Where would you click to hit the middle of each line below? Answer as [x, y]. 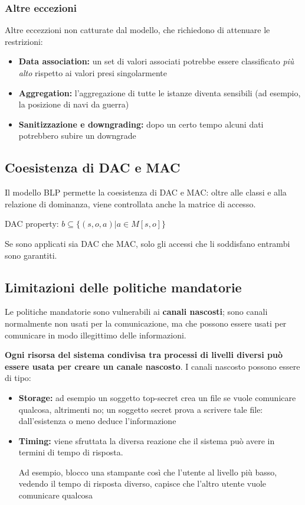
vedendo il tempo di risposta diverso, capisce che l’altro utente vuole [142, 483]
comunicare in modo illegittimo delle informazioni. [96, 335]
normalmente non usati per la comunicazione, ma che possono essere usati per [146, 323]
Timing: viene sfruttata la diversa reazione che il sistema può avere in [147, 440]
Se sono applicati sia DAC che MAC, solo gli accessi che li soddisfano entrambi [147, 243]
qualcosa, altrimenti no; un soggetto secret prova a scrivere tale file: [141, 409]
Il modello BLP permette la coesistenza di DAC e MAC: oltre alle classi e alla [146, 192]
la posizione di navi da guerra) [74, 104]
